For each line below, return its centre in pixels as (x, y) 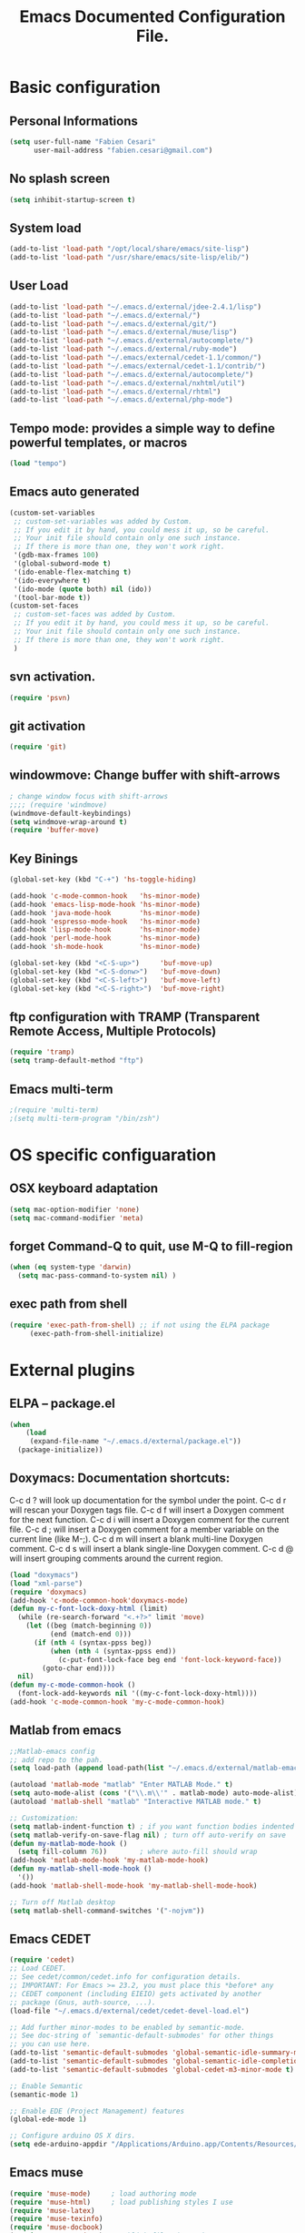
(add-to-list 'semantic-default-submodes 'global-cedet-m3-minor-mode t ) (152, 2069)
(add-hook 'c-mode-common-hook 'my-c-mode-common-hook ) (117, 1702)
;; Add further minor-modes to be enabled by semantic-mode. (128, 2027)
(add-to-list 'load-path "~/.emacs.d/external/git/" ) (113, 324)
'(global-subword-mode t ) (62, 564)
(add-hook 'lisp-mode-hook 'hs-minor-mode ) (105, 930)
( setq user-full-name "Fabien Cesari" (83, 142)
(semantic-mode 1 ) (44, 2095)
